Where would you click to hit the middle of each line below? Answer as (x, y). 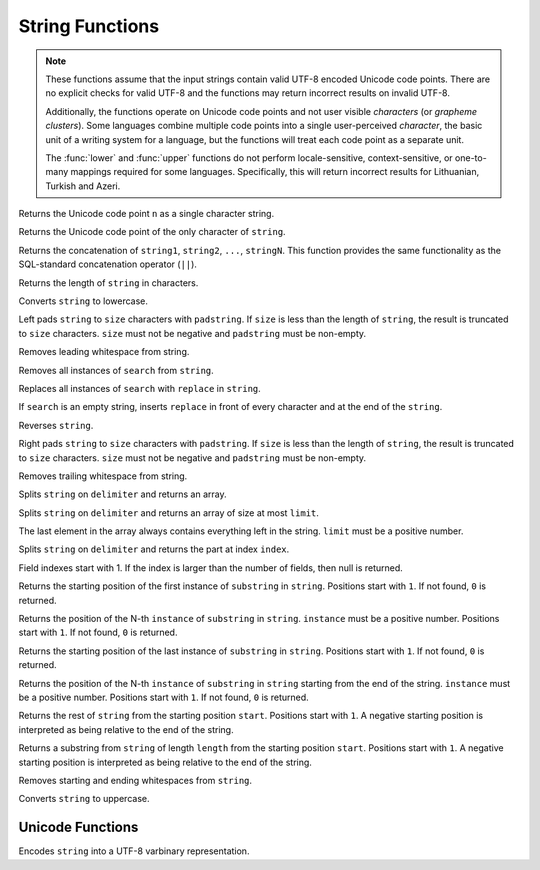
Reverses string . (56, 425)
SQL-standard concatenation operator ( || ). (107, 264)
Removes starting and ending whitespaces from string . (135, 780)
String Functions (89, 26)
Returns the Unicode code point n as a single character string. (146, 214)
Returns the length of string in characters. (108, 282)
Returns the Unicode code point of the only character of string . (152, 232)
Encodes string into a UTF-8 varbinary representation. (134, 851)
